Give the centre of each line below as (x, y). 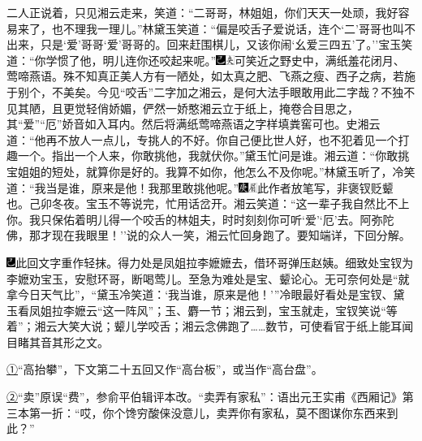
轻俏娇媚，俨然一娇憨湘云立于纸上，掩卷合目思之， (222, 108)
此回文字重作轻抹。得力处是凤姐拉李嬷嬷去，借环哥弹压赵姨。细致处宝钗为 (215, 262)
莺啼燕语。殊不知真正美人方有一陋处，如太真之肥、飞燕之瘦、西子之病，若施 (211, 76)
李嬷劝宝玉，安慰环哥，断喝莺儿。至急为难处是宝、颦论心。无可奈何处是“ (202, 278)
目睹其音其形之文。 (58, 342)
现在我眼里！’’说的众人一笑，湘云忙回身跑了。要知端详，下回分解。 (231, 235)
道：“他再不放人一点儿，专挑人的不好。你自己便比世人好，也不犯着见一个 (202, 139)
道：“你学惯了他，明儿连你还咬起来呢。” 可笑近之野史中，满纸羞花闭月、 (206, 60)
